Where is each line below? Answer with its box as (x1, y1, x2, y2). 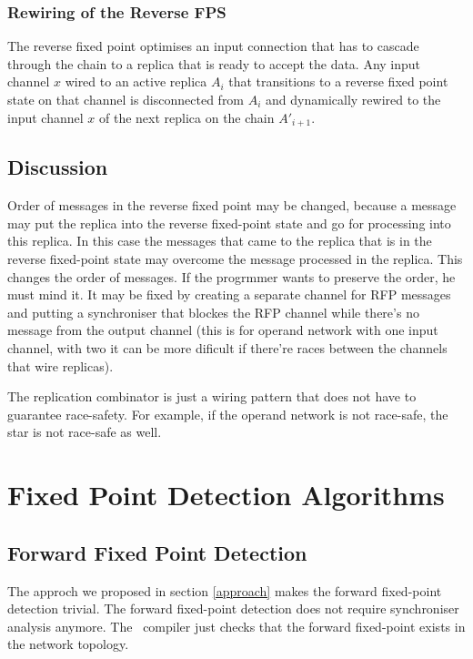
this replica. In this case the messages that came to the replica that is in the (7, 231, 432, 250)
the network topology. (7, 634, 129, 654)
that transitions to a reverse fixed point (228, 72, 448, 91)
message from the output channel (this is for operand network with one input (7, 320, 438, 340)
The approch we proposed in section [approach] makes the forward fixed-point (7, 581, 442, 600)
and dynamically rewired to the (266, 90, 441, 108)
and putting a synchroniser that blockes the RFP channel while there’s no (7, 302, 419, 321)
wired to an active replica (65, 72, 207, 91)
